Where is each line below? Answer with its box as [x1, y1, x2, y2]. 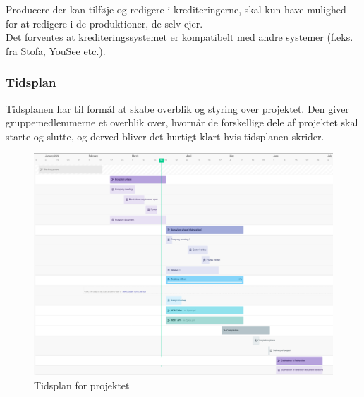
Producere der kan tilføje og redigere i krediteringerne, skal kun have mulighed [6, 2, 346, 16]
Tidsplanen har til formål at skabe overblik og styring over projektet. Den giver [6, 101, 349, 116]
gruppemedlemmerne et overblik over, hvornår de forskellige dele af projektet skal [6, 115, 358, 130]
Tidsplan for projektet [34, 378, 130, 393]
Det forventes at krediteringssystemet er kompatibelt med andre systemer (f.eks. [6, 30, 353, 44]
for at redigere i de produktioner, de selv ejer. [6, 16, 203, 30]
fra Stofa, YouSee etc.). [6, 43, 106, 58]
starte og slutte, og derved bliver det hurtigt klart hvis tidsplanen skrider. [6, 128, 324, 143]
